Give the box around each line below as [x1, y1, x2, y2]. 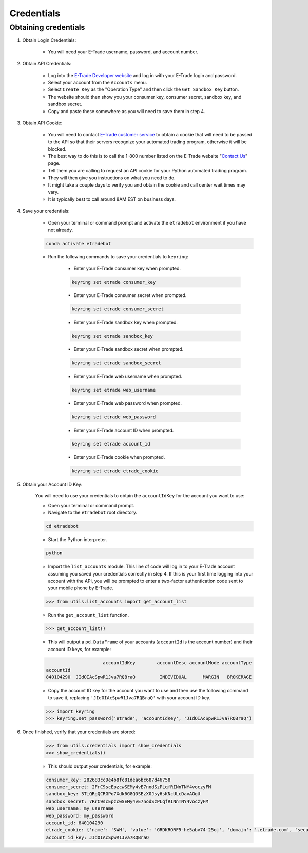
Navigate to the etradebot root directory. [48, 509, 138, 516]
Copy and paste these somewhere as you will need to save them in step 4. [48, 108, 205, 114]
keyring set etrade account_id [71, 441, 151, 447]
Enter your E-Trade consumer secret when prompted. [73, 292, 187, 299]
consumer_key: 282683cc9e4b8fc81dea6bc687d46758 [46, 776, 171, 783]
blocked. [48, 146, 67, 152]
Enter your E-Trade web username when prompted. [73, 373, 182, 380]
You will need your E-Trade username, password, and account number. [48, 49, 199, 55]
